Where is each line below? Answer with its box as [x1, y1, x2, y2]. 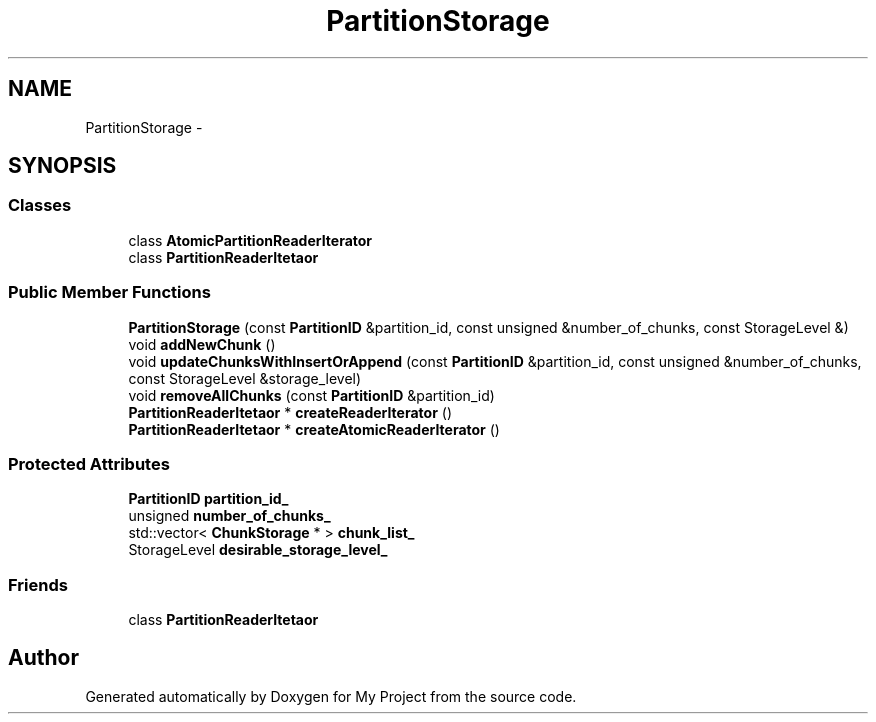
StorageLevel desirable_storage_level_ [128, 541, 388, 559]
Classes [8, 195, 72, 216]
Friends [8, 574, 68, 595]
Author [8, 645, 79, 671]
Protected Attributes [8, 453, 170, 474]
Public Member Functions [8, 282, 211, 303]
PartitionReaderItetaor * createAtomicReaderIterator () [128, 420, 500, 438]
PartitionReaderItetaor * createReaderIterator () [128, 403, 452, 421]
